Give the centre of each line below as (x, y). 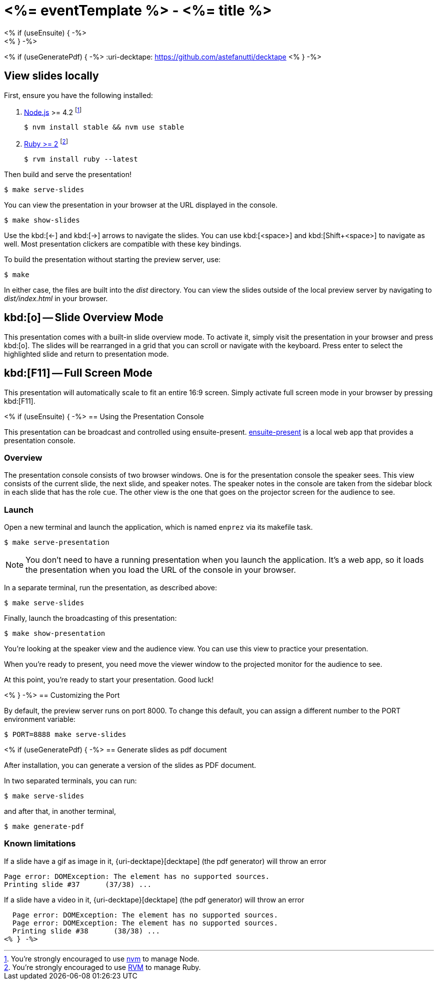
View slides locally (51, 76)
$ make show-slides (42, 220)
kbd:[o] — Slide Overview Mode (84, 318)
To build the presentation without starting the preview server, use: (112, 259)
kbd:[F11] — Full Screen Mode (78, 373)
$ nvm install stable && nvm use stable (104, 127)
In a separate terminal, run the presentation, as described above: (110, 588)
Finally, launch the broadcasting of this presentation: (90, 618)
